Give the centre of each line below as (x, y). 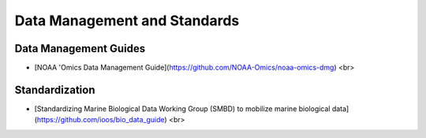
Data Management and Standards (127, 21)
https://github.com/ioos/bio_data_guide (101, 120)
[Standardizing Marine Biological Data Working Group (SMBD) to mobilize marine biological (182, 108)
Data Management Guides (80, 48)
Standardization (55, 90)
